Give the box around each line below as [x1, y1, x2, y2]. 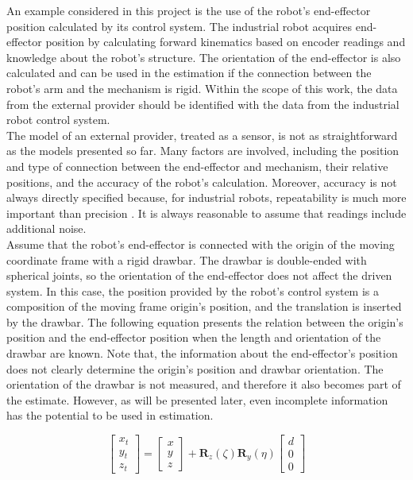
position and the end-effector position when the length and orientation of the [6, 329, 381, 346]
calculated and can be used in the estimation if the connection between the [6, 64, 372, 81]
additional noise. [6, 220, 87, 237]
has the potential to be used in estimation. [6, 407, 214, 424]
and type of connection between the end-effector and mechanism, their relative [6, 157, 388, 174]
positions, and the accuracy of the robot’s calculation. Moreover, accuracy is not [6, 173, 397, 190]
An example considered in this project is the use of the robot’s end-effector [6, 2, 371, 18]
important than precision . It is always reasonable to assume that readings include [6, 204, 407, 221]
